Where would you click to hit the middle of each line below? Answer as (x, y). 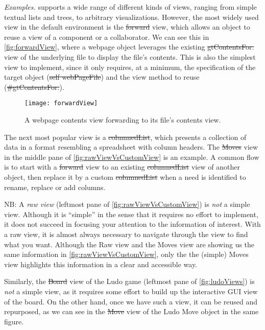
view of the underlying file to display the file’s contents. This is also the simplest (130, 56)
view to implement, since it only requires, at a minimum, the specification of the (130, 67)
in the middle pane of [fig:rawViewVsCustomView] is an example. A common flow (132, 157)
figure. (14, 321)
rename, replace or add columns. (55, 187)
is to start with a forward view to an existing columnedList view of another (122, 167)
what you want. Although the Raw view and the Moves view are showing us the (129, 244)
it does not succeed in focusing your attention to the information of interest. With (132, 224)
